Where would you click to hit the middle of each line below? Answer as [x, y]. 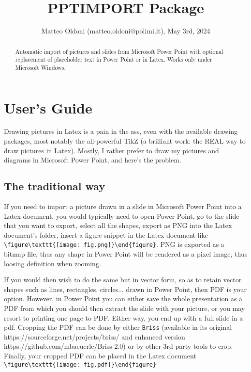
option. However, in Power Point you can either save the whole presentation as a [123, 299]
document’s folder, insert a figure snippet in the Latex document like [106, 235]
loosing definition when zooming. [52, 263]
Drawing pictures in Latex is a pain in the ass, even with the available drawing [121, 131]
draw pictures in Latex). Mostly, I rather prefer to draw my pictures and [111, 150]
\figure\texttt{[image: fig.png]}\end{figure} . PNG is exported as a [114, 244]
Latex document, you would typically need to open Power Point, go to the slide [122, 216]
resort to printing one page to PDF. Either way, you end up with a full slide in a [124, 317]
